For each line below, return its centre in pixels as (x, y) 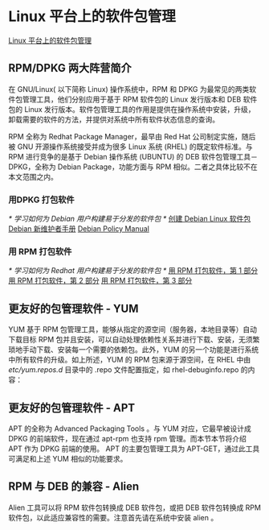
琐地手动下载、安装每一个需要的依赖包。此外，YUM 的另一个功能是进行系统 (134, 350)
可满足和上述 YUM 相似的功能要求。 (68, 458)
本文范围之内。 (33, 176)
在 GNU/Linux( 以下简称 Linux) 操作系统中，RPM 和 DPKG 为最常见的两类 (129, 89)
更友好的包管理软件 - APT (72, 408)
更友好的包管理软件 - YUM (73, 308)
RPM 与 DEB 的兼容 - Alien (74, 487)
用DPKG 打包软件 (41, 200)
